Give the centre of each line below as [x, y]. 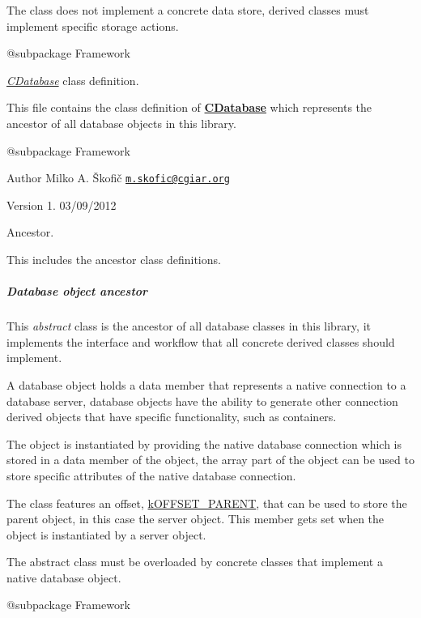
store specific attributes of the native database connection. [151, 475]
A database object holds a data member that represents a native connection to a [206, 384]
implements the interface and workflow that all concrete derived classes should [201, 341]
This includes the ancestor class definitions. [114, 259]
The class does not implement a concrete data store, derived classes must [188, 10]
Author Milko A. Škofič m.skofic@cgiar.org [118, 178]
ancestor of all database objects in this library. [121, 123]
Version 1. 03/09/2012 [62, 205]
